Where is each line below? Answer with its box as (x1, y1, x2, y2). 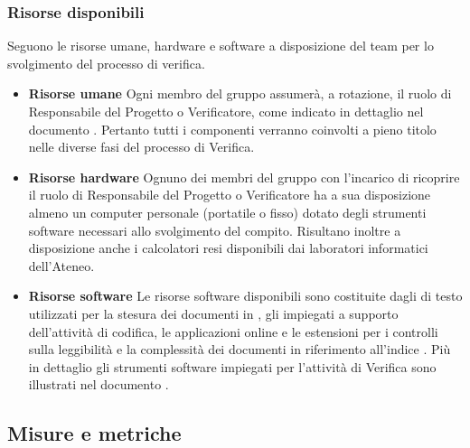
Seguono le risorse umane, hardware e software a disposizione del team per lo (7, 36, 434, 55)
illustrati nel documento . (28, 375, 169, 394)
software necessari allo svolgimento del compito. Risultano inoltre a (28, 220, 401, 239)
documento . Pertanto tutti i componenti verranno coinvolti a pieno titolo (28, 119, 437, 138)
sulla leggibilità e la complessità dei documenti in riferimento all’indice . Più (28, 340, 451, 359)
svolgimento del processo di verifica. (7, 53, 205, 72)
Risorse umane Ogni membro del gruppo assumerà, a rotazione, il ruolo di (28, 84, 452, 103)
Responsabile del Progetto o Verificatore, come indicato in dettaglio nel (28, 102, 424, 120)
